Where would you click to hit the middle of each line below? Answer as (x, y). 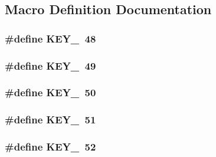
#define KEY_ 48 (50, 38)
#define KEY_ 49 (50, 65)
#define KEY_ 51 (50, 120)
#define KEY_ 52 (50, 147)
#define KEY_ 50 (50, 92)
